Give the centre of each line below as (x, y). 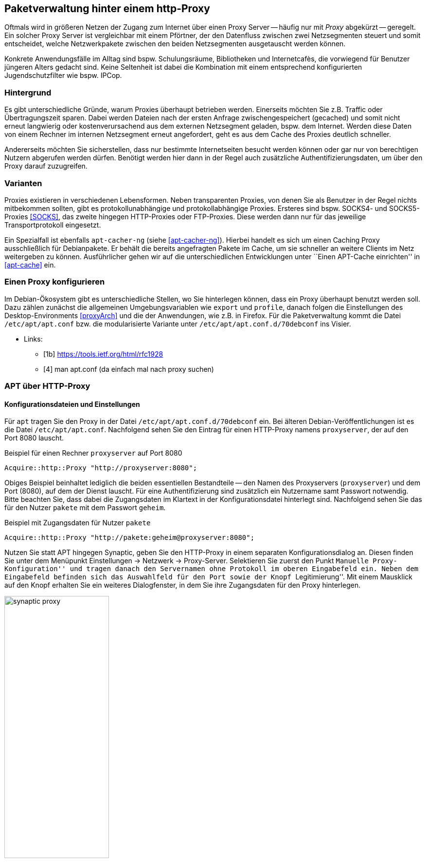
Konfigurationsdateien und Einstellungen (72, 404)
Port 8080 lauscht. (34, 438)
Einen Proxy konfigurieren (55, 282)
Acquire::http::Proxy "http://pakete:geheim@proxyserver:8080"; (130, 538)
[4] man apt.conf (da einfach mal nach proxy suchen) (129, 369)
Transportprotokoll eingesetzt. (53, 225)
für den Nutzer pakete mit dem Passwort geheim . (85, 508)
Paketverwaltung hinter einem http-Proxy (107, 9)
